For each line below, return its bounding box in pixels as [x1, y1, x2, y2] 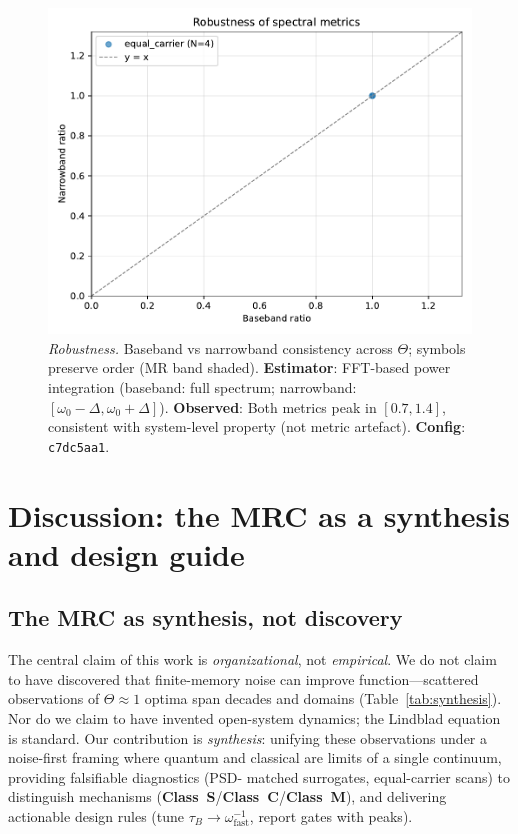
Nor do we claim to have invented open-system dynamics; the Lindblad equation [8, 707, 501, 728]
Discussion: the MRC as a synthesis [8, 494, 510, 535]
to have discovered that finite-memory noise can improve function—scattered [8, 668, 479, 689]
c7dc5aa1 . [48, 435, 110, 456]
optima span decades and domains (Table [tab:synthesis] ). [144, 688, 502, 709]
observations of [8, 688, 100, 709]
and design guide [8, 533, 245, 574]
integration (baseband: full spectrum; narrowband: [48, 376, 357, 397]
